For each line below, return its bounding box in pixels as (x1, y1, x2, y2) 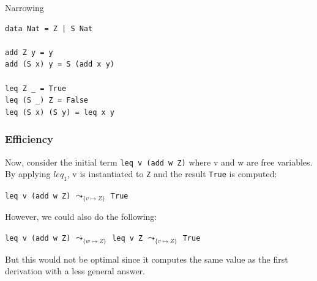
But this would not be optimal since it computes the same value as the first (5, 252, 288, 265)
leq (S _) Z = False (5, 96, 89, 105)
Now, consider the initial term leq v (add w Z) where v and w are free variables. (5, 155, 313, 168)
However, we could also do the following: (5, 210, 157, 223)
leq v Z (112, 234, 143, 243)
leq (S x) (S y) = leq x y (5, 108, 114, 117)
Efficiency (5, 131, 53, 147)
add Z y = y (5, 48, 53, 57)
